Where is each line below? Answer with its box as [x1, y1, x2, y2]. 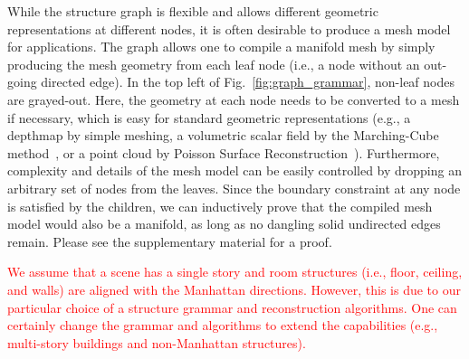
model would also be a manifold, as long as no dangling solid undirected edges [7, 214, 441, 233]
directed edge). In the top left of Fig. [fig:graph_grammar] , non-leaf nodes [41, 72, 455, 91]
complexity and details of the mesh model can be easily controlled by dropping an [7, 161, 462, 180]
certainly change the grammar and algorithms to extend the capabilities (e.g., [7, 316, 438, 335]
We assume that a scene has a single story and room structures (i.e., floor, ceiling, [7, 262, 463, 281]
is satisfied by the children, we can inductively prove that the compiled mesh [7, 196, 433, 215]
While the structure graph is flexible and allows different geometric [7, 2, 378, 20]
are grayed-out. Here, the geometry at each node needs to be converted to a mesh [7, 90, 460, 109]
